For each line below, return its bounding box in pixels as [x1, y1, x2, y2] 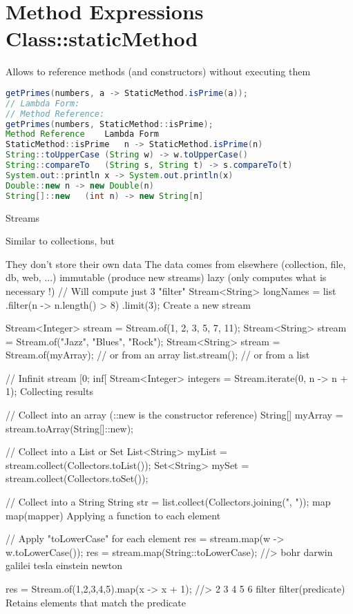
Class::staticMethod [6, 24, 198, 52]
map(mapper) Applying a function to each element [6, 508, 221, 522]
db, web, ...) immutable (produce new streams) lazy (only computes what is [6, 270, 327, 285]
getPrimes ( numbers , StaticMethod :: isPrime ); [6, 119, 213, 129]
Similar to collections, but [6, 233, 115, 248]
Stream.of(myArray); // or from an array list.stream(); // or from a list [6, 347, 310, 362]
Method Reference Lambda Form [6, 129, 159, 140]
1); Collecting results [6, 384, 93, 399]
